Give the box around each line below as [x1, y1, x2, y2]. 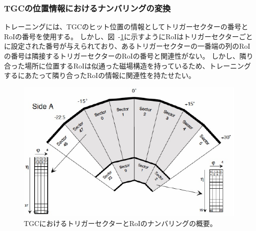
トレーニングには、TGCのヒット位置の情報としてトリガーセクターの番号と [4, 21, 249, 32]
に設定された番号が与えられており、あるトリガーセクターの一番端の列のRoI [4, 41, 251, 51]
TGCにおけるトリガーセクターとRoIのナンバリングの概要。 [24, 218, 217, 228]
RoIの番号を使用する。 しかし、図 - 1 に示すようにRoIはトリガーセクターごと [4, 31, 253, 41]
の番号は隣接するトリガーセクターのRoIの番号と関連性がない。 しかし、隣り [4, 51, 254, 61]
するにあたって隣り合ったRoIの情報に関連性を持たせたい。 [4, 70, 195, 80]
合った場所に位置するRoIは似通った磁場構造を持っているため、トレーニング [4, 60, 251, 71]
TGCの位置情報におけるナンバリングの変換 [4, 1, 171, 14]
